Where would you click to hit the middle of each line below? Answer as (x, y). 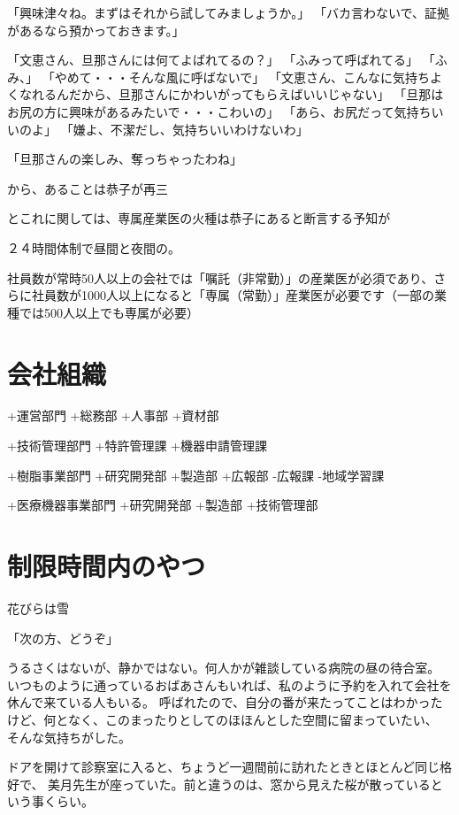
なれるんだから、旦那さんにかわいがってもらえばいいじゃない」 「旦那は (231, 94)
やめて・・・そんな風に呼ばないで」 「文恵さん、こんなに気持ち (242, 77)
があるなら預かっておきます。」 (96, 30)
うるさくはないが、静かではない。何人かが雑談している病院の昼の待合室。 (224, 668)
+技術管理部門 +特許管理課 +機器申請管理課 (137, 446)
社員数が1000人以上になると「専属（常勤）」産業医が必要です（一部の (233, 295)
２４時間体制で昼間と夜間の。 (94, 247)
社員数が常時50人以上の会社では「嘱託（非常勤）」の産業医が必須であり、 (221, 277)
